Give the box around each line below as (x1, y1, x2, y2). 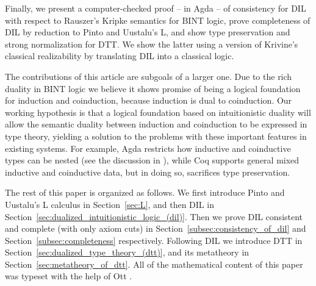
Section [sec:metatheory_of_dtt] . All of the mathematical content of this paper (5, 257, 303, 270)
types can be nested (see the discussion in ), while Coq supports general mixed (5, 154, 300, 166)
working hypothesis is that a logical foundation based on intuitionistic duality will (5, 105, 311, 118)
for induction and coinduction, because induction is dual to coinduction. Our (5, 94, 292, 107)
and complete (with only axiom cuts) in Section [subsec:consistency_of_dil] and (5, 222, 306, 235)
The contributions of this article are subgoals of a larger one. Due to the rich (5, 70, 292, 82)
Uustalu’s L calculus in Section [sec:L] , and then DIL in (5, 198, 214, 210)
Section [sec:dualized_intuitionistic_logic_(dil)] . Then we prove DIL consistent (5, 210, 303, 223)
